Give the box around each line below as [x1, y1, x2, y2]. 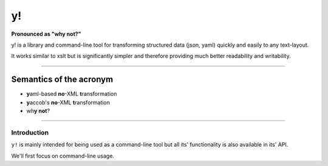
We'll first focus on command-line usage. [11, 152, 115, 159]
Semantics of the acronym [11, 75, 114, 85]
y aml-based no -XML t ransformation [26, 90, 117, 98]
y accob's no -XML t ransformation [26, 99, 111, 106]
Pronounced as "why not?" [11, 30, 81, 38]
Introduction [11, 128, 49, 136]
